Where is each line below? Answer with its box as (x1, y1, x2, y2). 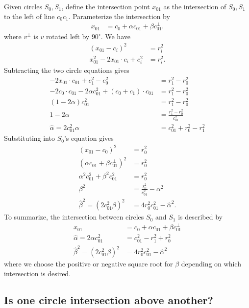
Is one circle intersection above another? (4, 292, 213, 307)
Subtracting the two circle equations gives (4, 65, 129, 75)
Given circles (4, 1, 42, 11)
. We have (100, 31, 130, 42)
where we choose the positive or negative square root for (4, 259, 173, 269)
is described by (178, 212, 223, 222)
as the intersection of (163, 1, 226, 11)
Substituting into (4, 133, 55, 143)
